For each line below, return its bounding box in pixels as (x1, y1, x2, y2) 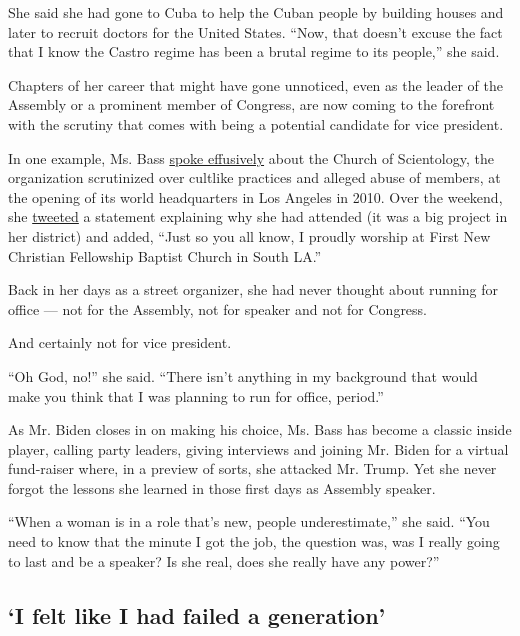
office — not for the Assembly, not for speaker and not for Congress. (8, 298, 428, 319)
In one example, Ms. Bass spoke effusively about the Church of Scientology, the (8, 147, 494, 168)
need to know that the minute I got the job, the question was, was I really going (8, 531, 500, 552)
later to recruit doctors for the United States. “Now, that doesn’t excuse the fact (8, 21, 503, 42)
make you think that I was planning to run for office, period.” (8, 385, 384, 406)
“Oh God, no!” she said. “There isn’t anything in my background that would (8, 365, 478, 386)
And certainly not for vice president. (8, 332, 232, 353)
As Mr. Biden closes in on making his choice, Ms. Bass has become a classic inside (8, 419, 512, 440)
